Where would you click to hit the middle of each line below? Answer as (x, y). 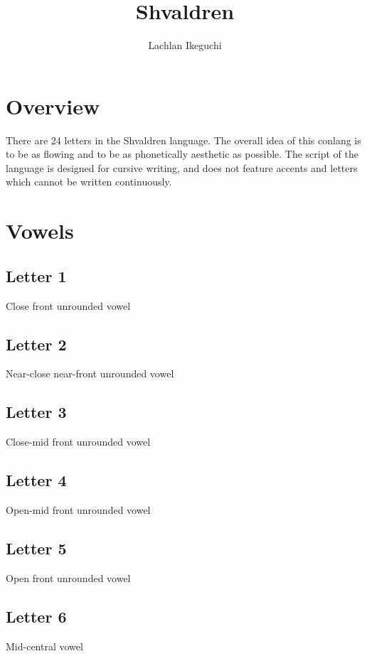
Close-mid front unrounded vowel (78, 442)
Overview (53, 106)
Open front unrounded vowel (68, 577)
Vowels (40, 231)
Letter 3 (36, 412)
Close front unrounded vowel (68, 305)
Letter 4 (36, 480)
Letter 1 (36, 275)
